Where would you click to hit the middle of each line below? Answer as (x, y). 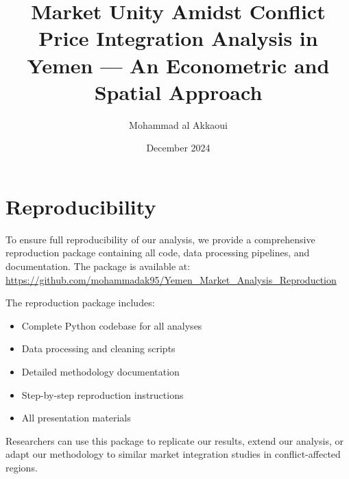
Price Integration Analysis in (178, 38)
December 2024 (178, 148)
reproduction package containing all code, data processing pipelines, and (158, 253)
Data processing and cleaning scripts (98, 348)
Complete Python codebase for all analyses (112, 325)
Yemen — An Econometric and (178, 65)
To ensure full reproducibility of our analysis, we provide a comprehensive (160, 239)
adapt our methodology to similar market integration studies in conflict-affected (173, 454)
